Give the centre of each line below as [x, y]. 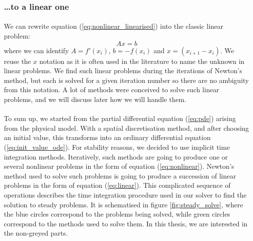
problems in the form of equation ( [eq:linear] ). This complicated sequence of [117, 185]
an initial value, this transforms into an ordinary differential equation [107, 137]
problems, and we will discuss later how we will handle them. [95, 99]
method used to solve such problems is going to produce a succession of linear [120, 175]
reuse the [18, 61]
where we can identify [37, 50]
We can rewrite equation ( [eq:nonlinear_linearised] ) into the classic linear [114, 26]
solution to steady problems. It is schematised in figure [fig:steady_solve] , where [124, 204]
